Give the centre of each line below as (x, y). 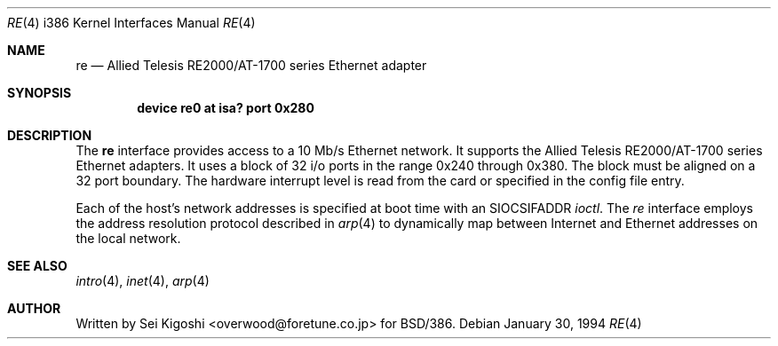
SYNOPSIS (40, 93)
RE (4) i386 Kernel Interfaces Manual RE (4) (131, 23)
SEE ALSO (37, 266)
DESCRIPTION (50, 135)
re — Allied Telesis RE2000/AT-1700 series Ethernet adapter (251, 65)
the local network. (128, 238)
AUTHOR (34, 308)
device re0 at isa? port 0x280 (226, 108)
